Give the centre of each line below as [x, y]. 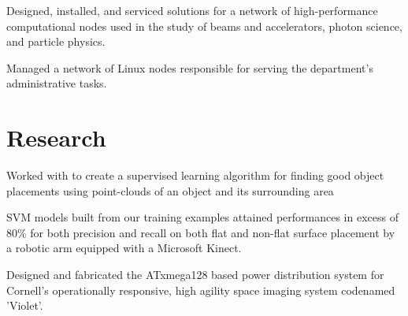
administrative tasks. [57, 83]
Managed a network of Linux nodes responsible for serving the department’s [190, 67]
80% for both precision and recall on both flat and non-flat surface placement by [201, 232]
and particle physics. [56, 41]
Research [56, 138]
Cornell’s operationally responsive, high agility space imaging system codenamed [201, 290]
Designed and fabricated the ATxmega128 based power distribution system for [195, 275]
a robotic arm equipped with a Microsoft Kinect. [124, 248]
